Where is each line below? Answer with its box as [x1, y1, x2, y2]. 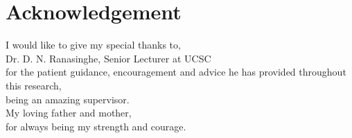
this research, [6, 78, 62, 92]
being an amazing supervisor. [6, 92, 130, 106]
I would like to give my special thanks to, [6, 37, 181, 52]
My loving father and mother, [6, 105, 132, 120]
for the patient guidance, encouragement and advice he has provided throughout [6, 64, 346, 79]
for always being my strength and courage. [6, 119, 186, 133]
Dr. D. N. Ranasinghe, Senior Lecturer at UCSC [6, 51, 211, 65]
